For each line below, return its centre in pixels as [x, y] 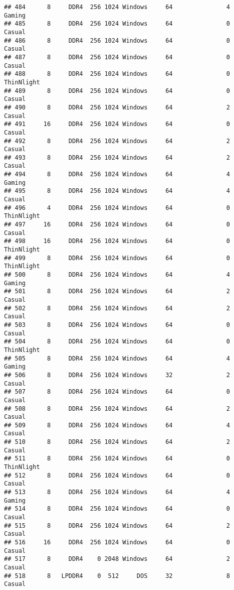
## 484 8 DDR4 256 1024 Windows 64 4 [117, 7]
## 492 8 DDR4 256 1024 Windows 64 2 [117, 141]
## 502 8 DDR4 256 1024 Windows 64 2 [117, 308]
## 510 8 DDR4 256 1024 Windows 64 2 [117, 442]
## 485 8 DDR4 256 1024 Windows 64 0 [117, 24]
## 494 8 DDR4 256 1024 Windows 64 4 [117, 174]
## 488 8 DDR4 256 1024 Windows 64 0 [117, 74]
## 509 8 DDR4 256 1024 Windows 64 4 [117, 425]
